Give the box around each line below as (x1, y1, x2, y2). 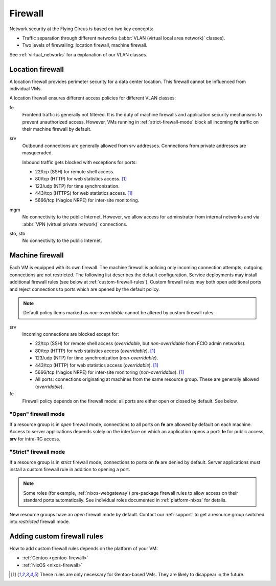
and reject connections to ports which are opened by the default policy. (9, 286, 160, 292)
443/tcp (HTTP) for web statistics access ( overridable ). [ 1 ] (35, 362, 158, 368)
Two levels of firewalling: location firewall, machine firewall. (22, 42, 148, 48)
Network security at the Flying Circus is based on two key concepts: (9, 26, 153, 32)
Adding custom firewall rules (9, 532, 103, 540)
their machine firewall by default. (22, 126, 91, 132)
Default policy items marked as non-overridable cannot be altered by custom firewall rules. (23, 310, 215, 316)
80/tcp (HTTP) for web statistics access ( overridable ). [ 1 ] (35, 348, 156, 354)
